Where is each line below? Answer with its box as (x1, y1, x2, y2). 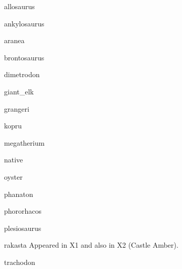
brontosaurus (4, 52, 44, 62)
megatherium (4, 137, 45, 148)
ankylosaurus (4, 18, 44, 28)
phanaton (4, 188, 33, 199)
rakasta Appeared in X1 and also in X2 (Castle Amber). (4, 240, 178, 250)
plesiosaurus (4, 222, 41, 233)
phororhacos (4, 206, 42, 216)
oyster (4, 171, 23, 182)
